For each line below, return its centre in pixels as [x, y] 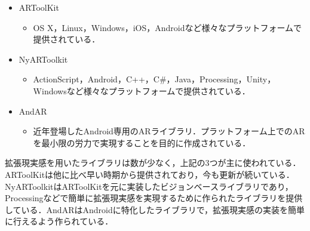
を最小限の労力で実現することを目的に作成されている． [142, 142]
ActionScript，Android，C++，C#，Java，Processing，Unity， [154, 79]
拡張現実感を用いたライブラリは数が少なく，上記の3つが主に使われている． [153, 163]
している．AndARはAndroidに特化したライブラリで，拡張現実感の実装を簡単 [155, 209]
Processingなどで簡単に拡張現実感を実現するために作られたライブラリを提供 [154, 198]
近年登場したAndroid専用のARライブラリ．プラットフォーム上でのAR [169, 131]
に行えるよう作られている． [59, 221]
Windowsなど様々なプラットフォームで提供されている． [142, 90]
